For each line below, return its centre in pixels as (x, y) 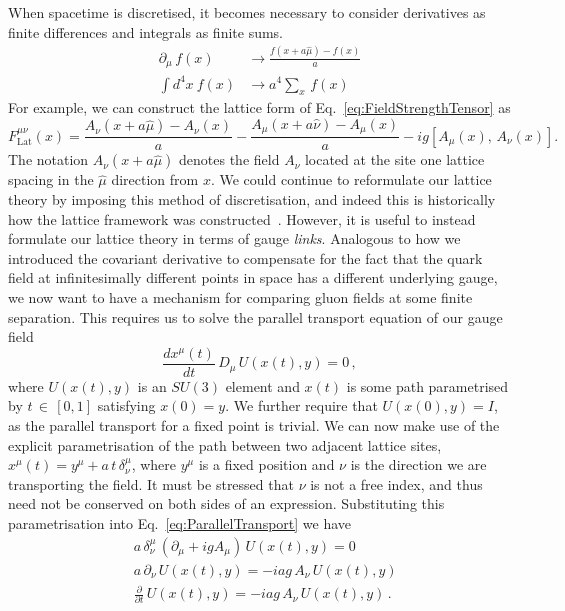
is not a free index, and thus (396, 483)
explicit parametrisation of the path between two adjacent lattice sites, (225, 444)
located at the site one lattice (394, 159)
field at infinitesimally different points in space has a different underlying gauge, (253, 277)
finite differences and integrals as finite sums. (146, 31)
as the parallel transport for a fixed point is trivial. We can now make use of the (254, 424)
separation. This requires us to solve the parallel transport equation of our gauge (255, 316)
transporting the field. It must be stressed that (151, 483)
